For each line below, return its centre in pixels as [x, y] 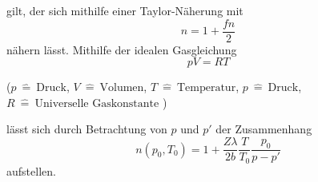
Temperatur [206, 88]
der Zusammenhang [264, 129]
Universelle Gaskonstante [97, 103]
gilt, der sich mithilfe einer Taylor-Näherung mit [125, 10]
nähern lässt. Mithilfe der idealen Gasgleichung [122, 49]
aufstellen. [31, 170]
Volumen [122, 88]
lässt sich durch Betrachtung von [87, 129]
